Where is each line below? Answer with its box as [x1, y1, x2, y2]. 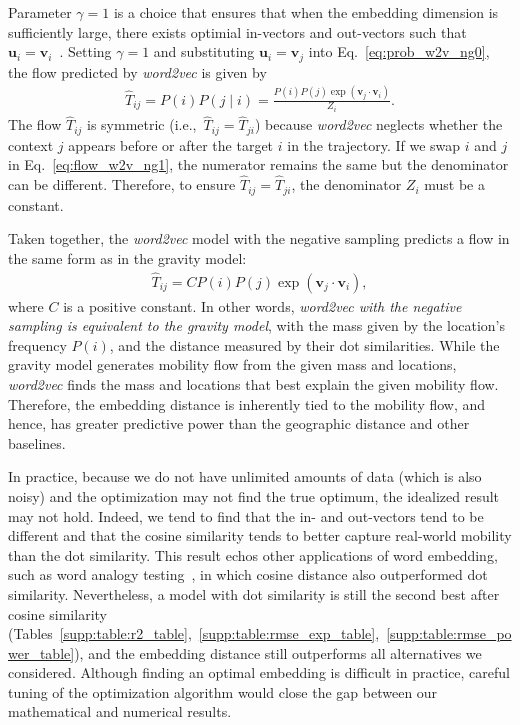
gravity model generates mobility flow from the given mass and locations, [8, 354, 457, 375]
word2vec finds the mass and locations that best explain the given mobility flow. [8, 373, 499, 394]
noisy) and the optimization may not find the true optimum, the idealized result [8, 485, 500, 506]
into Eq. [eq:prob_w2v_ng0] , [308, 41, 490, 62]
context [8, 134, 54, 155]
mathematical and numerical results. [8, 701, 232, 722]
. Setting [59, 41, 112, 62]
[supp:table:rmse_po [386, 623, 512, 644]
